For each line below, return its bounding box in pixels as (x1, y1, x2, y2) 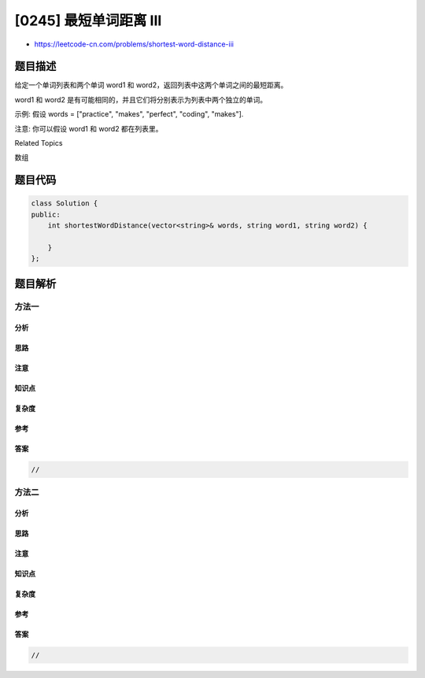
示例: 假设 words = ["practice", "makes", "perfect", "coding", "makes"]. (14, 109, 244, 119)
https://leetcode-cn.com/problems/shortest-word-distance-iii (34, 39, 234, 49)
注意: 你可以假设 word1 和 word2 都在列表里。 (14, 124, 163, 133)
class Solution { (31, 199, 98, 208)
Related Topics (14, 139, 63, 148)
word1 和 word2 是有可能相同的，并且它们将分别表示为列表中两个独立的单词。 (14, 94, 268, 104)
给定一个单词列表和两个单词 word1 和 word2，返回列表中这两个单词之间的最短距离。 (14, 80, 288, 90)
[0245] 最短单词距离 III (14, 12, 162, 29)
